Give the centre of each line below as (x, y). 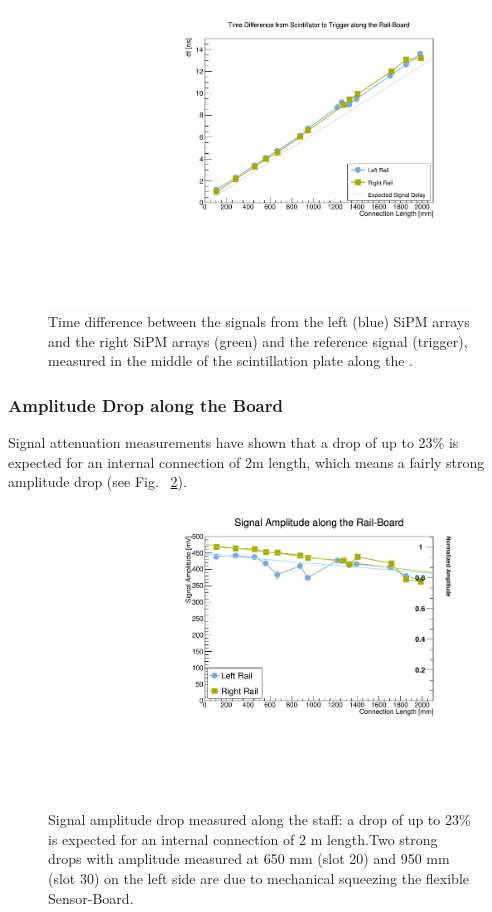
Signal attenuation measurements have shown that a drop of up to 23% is (233, 442)
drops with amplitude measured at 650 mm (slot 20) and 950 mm (249, 858)
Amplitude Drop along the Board (145, 404)
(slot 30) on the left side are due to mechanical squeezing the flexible (259, 878)
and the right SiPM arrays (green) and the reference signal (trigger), (258, 340)
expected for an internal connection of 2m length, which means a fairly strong (246, 461)
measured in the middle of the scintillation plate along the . (230, 360)
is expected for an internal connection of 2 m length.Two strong (243, 838)
